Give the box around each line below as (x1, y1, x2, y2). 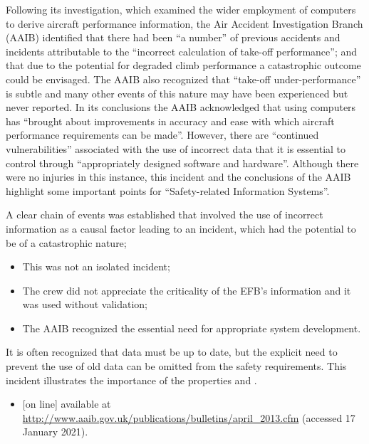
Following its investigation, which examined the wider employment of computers (6, 2, 356, 16)
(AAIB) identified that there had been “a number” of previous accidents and (6, 30, 341, 45)
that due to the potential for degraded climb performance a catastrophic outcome (6, 58, 361, 73)
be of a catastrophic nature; (6, 235, 127, 250)
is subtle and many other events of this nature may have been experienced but (6, 85, 348, 100)
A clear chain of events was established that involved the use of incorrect (6, 207, 323, 222)
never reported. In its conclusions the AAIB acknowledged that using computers (6, 100, 356, 115)
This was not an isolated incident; (22, 259, 170, 274)
